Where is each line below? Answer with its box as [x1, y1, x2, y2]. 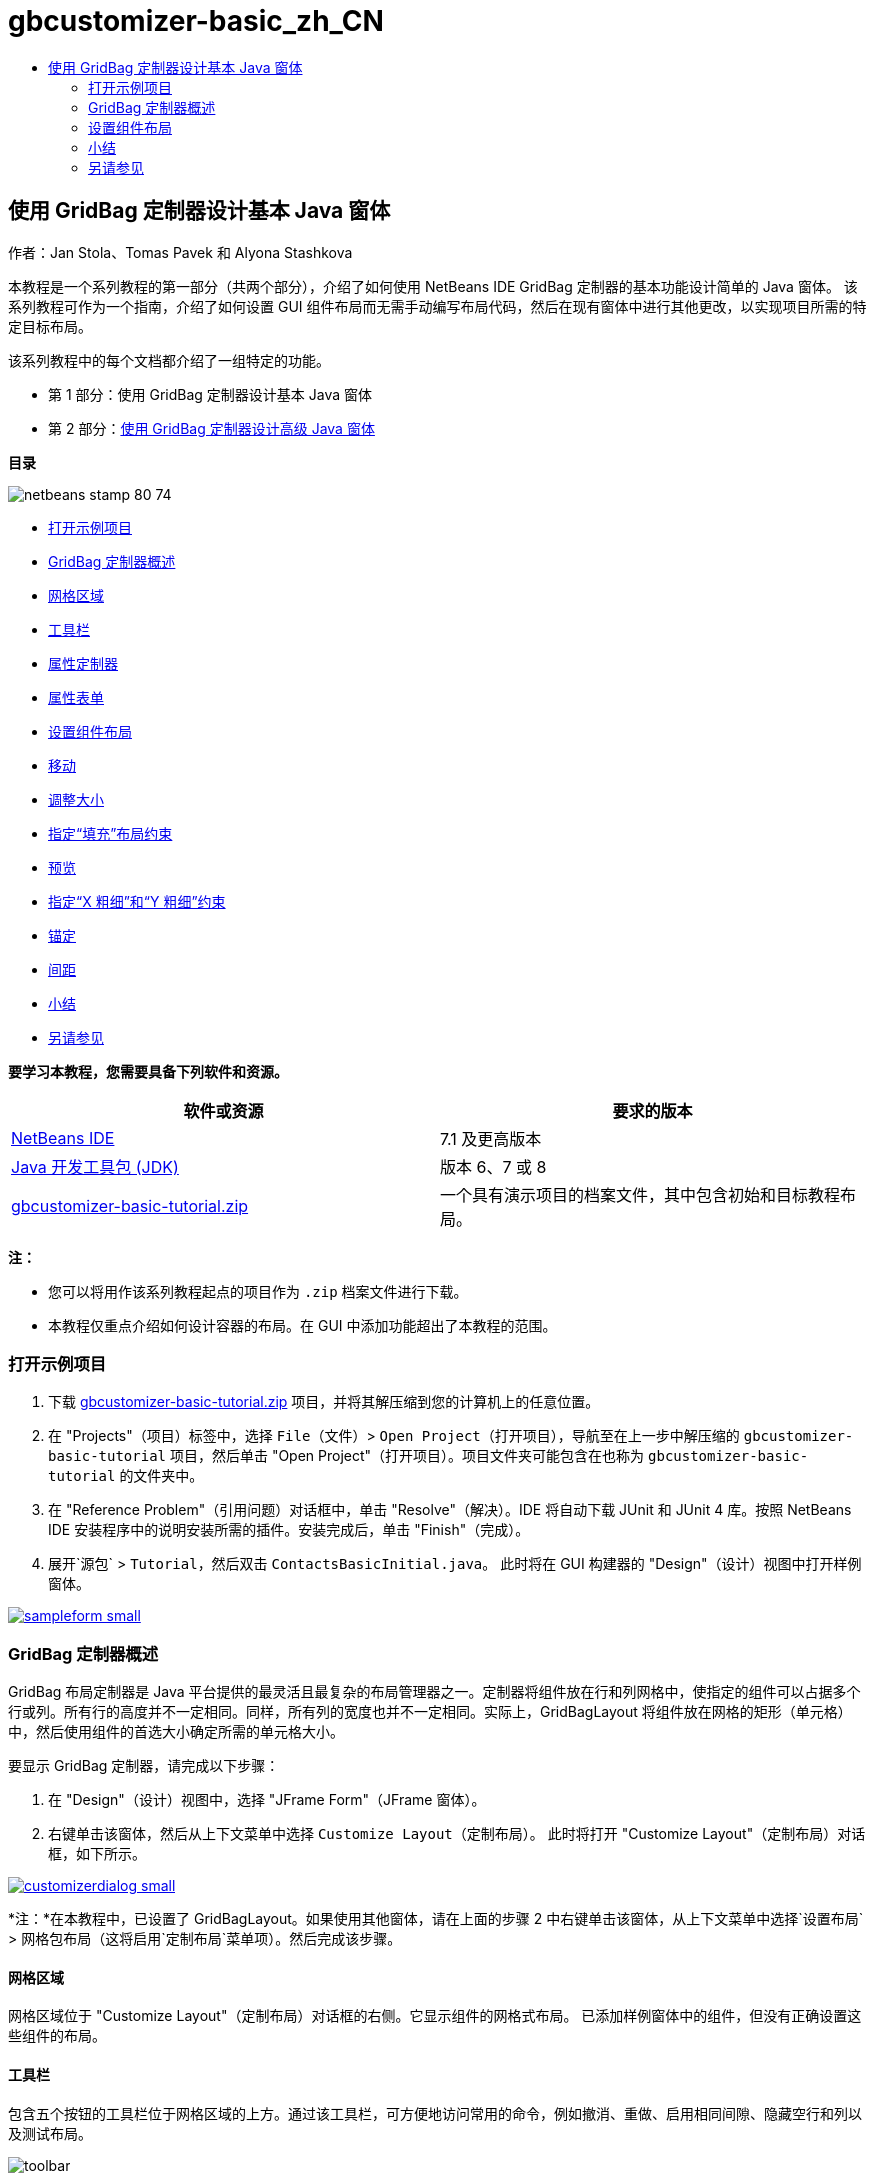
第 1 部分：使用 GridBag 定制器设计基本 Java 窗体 [48, 385, 373, 403]
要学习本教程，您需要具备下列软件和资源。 [8, 1062, 288, 1080]
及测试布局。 [8, 2124, 92, 2142]
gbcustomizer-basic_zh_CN [8, 4, 384, 38]
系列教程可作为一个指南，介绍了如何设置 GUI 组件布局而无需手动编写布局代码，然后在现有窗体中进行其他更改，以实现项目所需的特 [8, 297, 867, 315]
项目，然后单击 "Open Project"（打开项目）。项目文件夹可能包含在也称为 [169, 1447, 645, 1465]
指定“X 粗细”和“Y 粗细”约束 [48, 892, 226, 910]
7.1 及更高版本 [440, 1128, 542, 1149]
